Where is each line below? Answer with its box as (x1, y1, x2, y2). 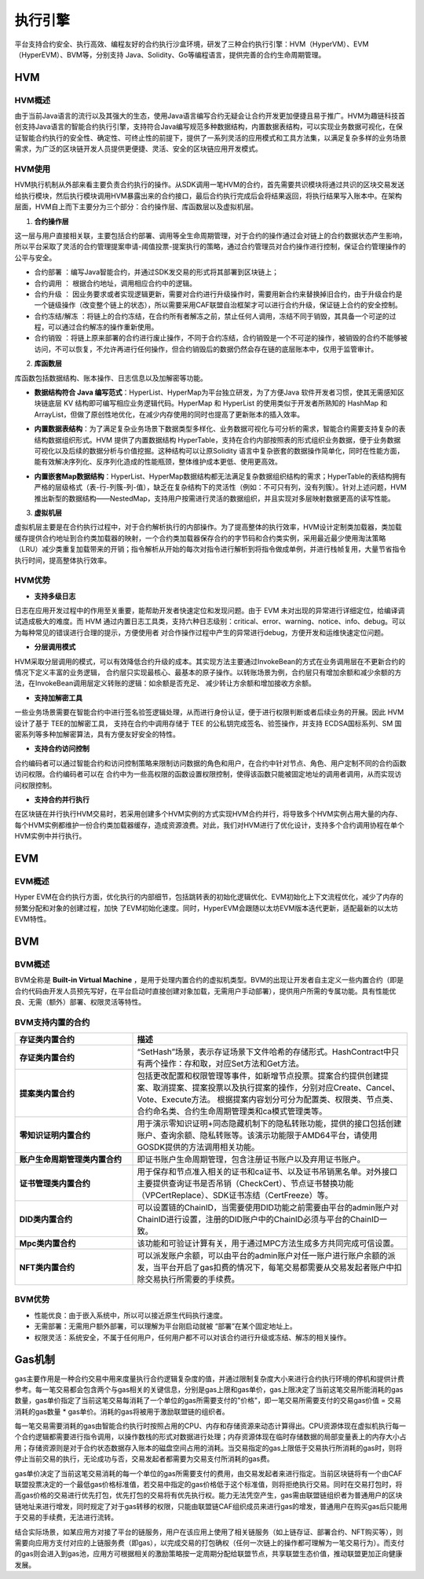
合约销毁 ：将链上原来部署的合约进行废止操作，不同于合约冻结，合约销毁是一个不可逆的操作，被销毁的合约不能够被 (34, 333, 408, 343)
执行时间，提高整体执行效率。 (14, 555, 111, 565)
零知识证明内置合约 (19, 1130, 90, 1141)
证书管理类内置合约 (19, 1178, 90, 1189)
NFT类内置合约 (19, 1262, 75, 1273)
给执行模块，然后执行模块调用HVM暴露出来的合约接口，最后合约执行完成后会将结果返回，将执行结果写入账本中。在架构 (14, 191, 402, 200)
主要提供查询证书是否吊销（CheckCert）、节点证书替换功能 (137, 1178, 354, 1189)
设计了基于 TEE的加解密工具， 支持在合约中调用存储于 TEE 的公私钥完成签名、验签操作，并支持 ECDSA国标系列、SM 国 (14, 718, 402, 728)
